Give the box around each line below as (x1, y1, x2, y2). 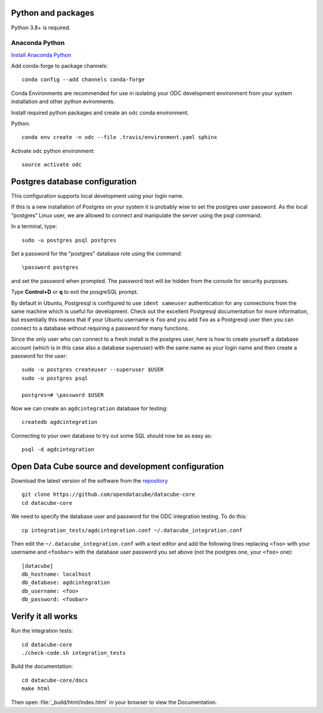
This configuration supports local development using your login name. (11, 192, 184, 200)
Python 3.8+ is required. (11, 24, 71, 31)
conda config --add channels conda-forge (22, 76, 145, 83)
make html (22, 685, 50, 692)
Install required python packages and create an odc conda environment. (11, 109, 190, 116)
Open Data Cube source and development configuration (11, 461, 224, 471)
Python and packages (11, 8, 95, 18)
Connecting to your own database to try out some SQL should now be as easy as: (11, 432, 212, 439)
